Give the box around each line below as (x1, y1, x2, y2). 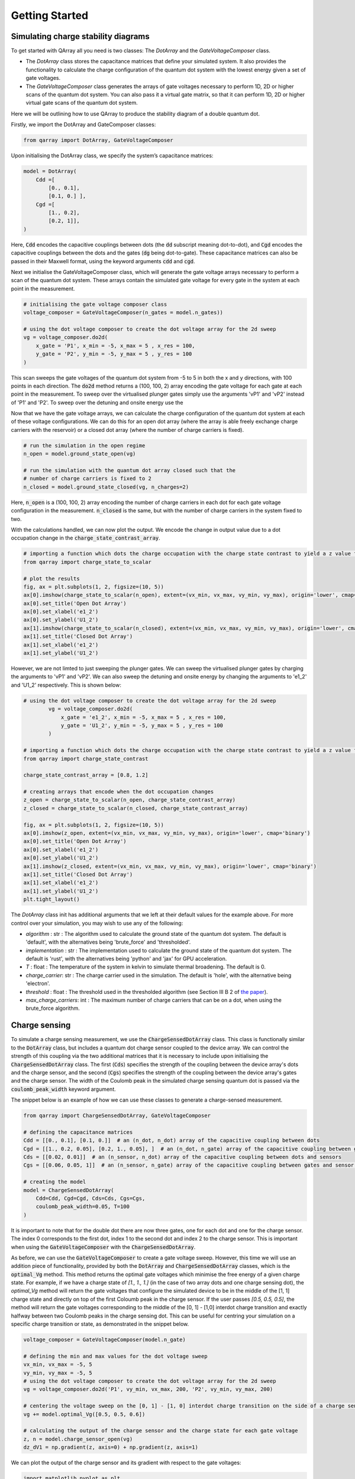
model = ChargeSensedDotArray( (23, 1187, 115, 1193)
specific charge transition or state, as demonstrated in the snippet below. (11, 1320, 189, 1328)
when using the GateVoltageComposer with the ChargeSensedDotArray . (11, 1243, 196, 1251)
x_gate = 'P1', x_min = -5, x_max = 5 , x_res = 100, (35, 342, 195, 349)
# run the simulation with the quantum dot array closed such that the (23, 467, 236, 474)
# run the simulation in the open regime (23, 442, 146, 449)
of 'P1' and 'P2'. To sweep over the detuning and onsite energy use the (11, 399, 183, 406)
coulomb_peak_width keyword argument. (11, 1086, 117, 1093)
